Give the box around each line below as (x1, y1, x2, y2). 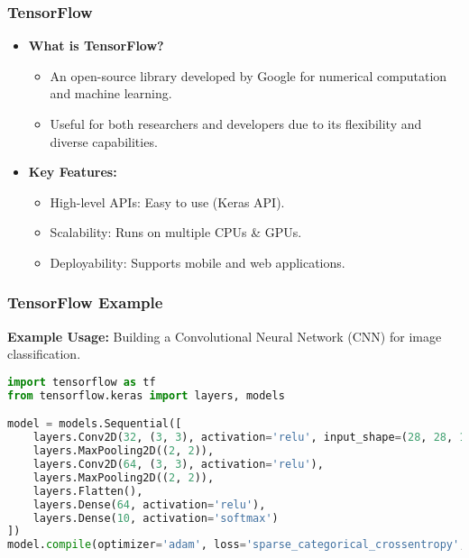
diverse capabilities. (50, 132, 158, 151)
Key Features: (28, 162, 117, 181)
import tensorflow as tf (7, 375, 156, 389)
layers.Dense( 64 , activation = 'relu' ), (32, 498, 266, 511)
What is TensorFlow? (28, 36, 164, 55)
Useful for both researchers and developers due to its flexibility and (50, 114, 422, 133)
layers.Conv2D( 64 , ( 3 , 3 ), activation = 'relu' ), (32, 458, 324, 471)
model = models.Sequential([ (7, 417, 182, 431)
